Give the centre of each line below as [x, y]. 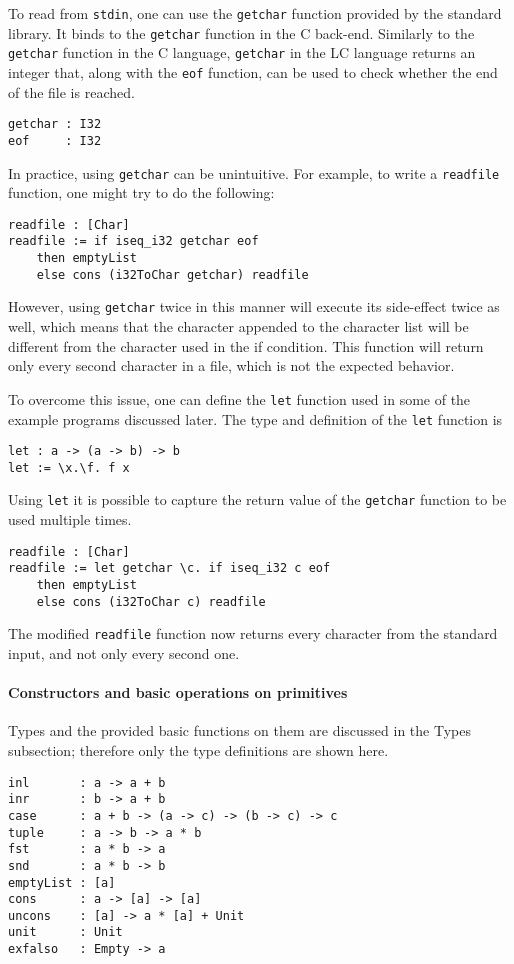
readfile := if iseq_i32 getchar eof [133, 241]
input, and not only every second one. [124, 653]
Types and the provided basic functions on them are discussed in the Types [239, 730]
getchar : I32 [55, 124]
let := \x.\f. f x [69, 467]
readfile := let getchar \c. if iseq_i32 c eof [169, 568]
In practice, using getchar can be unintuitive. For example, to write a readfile [254, 172]
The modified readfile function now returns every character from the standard [253, 633]
